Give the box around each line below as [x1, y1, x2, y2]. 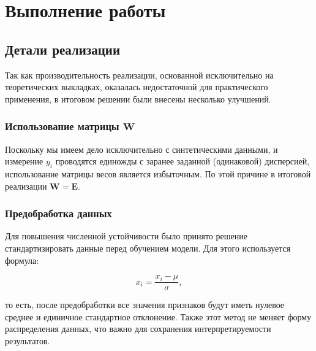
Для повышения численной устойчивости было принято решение [5, 229, 247, 242]
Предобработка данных [5, 206, 112, 221]
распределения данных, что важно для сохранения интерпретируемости [5, 322, 271, 335]
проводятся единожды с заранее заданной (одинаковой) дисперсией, [55, 155, 310, 168]
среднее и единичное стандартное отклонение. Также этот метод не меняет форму [5, 310, 312, 323]
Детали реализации [5, 39, 121, 58]
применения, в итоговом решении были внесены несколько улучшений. [5, 92, 271, 105]
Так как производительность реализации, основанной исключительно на [5, 68, 274, 81]
